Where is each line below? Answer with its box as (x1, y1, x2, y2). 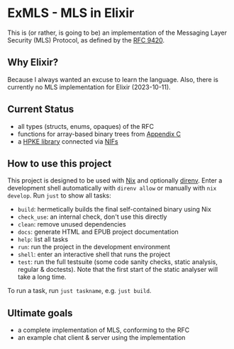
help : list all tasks (17, 235, 69, 244)
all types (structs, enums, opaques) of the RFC (17, 122, 155, 130)
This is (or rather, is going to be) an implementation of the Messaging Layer (7, 28, 228, 37)
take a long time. (17, 273, 67, 281)
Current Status (7, 103, 74, 115)
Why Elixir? (7, 57, 59, 69)
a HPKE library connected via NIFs (17, 137, 118, 146)
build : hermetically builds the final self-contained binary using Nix (17, 205, 211, 214)
